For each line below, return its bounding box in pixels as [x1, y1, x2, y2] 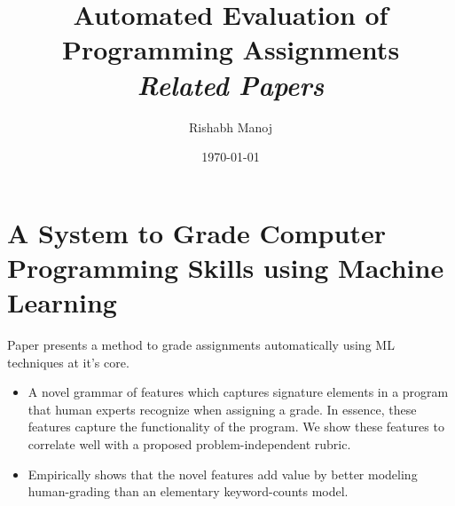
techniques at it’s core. [7, 352, 129, 371]
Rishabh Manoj [188, 117, 273, 136]
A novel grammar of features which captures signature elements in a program [27, 383, 449, 401]
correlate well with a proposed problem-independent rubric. [27, 434, 351, 453]
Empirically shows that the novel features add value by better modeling [27, 464, 418, 483]
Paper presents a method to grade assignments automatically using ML [7, 336, 395, 353]
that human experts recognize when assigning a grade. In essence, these [27, 399, 417, 418]
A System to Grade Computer [7, 214, 386, 250]
